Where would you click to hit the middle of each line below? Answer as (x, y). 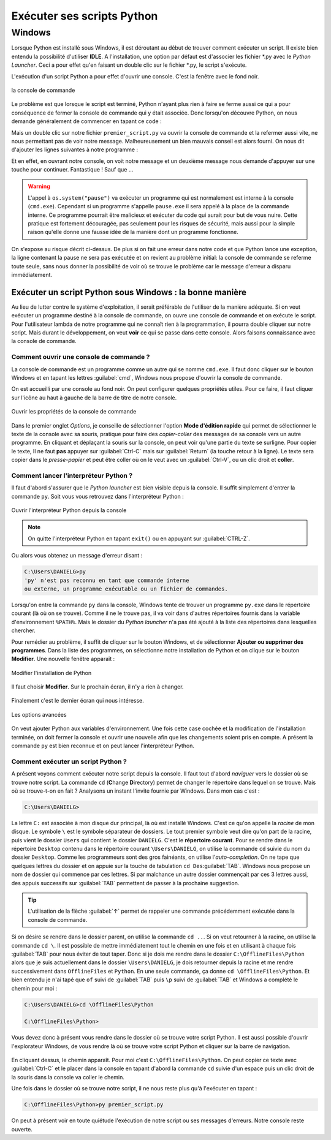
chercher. (24, 630)
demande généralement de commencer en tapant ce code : (86, 121)
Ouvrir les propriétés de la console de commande (74, 412)
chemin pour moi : (34, 988)
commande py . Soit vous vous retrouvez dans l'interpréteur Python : (97, 496)
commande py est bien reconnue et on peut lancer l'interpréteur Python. (103, 746)
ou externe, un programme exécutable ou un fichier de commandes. (126, 589)
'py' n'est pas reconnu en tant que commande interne (107, 580)
